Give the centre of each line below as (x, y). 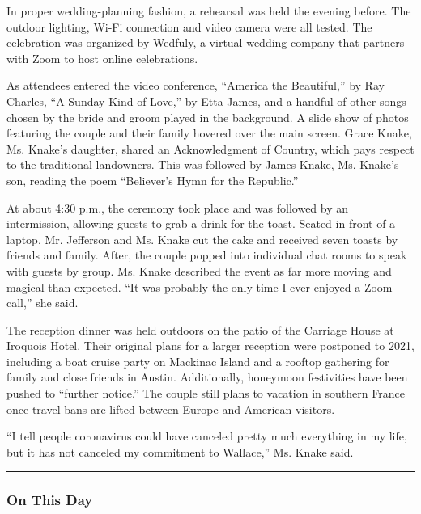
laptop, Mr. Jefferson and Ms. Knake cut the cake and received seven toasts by (202, 239)
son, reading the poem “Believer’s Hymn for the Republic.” (153, 180)
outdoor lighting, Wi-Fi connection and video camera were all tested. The (189, 26)
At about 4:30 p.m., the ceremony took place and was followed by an (178, 207)
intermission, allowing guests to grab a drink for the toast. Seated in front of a (201, 223)
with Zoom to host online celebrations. (102, 58)
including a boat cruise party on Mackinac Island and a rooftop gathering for (198, 361)
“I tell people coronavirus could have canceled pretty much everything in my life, (207, 436)
